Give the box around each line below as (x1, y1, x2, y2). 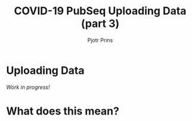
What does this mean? (6, 104, 119, 117)
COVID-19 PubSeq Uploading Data (14, 4, 187, 18)
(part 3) (80, 17, 120, 30)
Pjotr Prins (87, 36, 113, 44)
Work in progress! (6, 83, 50, 91)
